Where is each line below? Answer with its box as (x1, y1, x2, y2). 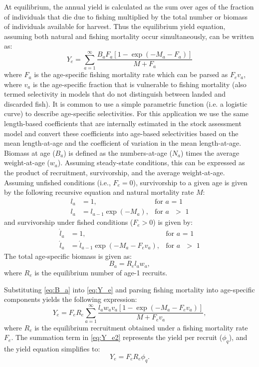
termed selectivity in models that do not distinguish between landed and (4, 89, 226, 99)
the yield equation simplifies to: (4, 343, 100, 354)
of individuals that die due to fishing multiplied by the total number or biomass (4, 11, 248, 22)
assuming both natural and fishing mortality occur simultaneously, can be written (4, 31, 254, 41)
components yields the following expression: (4, 294, 137, 304)
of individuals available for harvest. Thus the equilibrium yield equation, (4, 21, 226, 32)
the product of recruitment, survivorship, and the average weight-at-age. (4, 167, 225, 178)
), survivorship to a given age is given (133, 177, 248, 187)
